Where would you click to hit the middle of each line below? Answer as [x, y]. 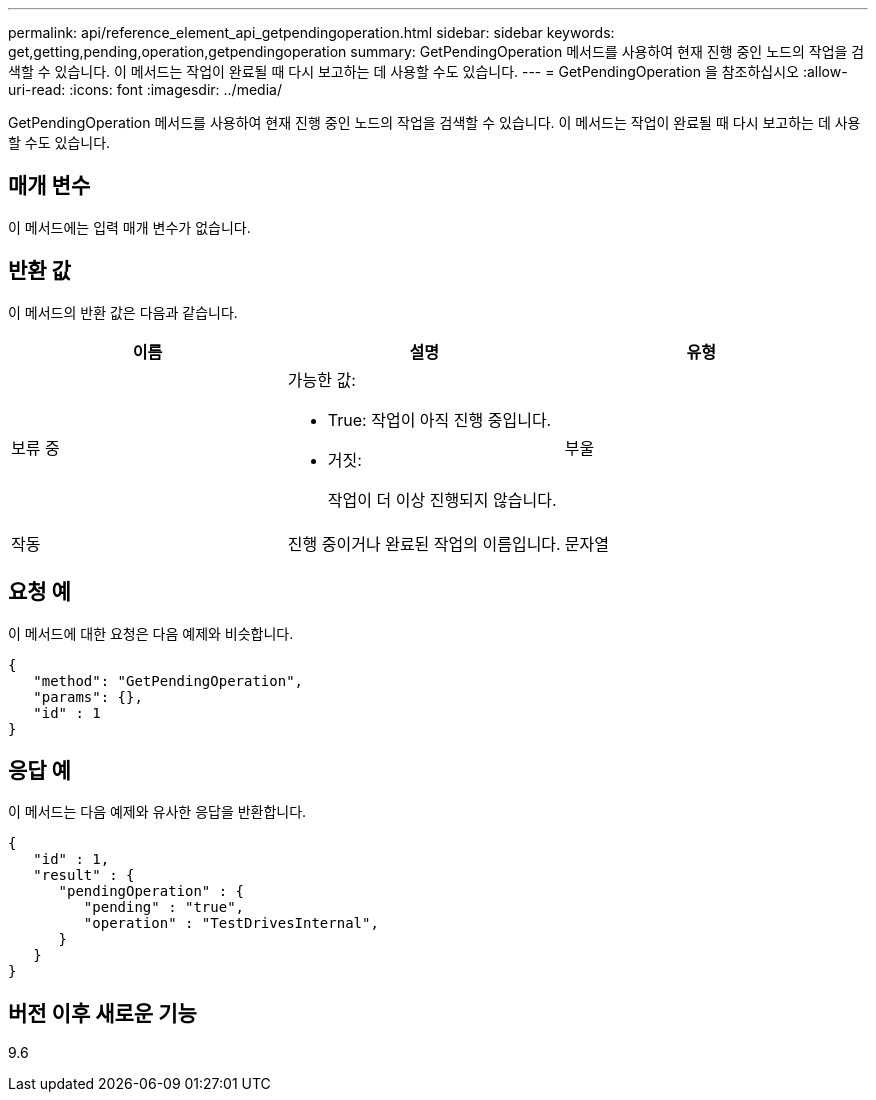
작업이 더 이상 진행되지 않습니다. [442, 499]
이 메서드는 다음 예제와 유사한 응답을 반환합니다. [157, 812]
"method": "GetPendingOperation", [168, 680]
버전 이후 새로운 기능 [102, 1013]
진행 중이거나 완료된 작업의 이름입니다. [424, 543]
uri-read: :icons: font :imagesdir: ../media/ [145, 89]
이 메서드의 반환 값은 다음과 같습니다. [123, 312]
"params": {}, [88, 696]
